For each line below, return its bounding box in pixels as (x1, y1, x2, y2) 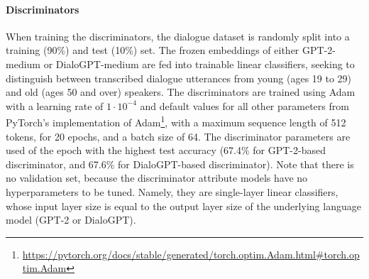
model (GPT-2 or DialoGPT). (6, 212, 136, 227)
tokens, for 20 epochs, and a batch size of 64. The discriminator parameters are (6, 128, 351, 143)
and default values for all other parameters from (140, 98, 349, 113)
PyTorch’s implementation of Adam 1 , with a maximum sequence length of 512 (6, 113, 346, 130)
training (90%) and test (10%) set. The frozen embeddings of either (6, 43, 299, 58)
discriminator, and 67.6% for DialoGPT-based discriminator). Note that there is (6, 156, 354, 171)
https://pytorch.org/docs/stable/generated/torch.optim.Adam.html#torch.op (22, 246, 360, 261)
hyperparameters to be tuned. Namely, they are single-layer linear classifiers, (6, 184, 338, 199)
